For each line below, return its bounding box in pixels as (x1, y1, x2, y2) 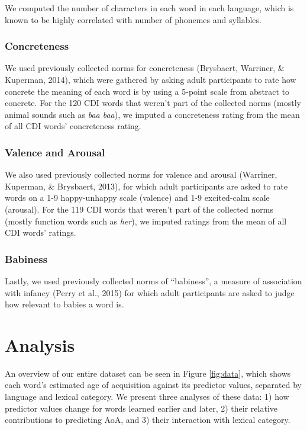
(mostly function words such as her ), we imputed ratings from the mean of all (5, 214, 287, 227)
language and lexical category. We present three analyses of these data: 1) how (5, 390, 289, 403)
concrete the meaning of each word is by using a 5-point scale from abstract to (5, 85, 290, 97)
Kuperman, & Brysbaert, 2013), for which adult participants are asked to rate (5, 179, 288, 192)
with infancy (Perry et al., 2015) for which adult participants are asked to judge (5, 286, 295, 299)
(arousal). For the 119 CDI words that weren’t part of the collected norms (5, 203, 273, 215)
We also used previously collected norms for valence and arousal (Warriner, (5, 168, 277, 181)
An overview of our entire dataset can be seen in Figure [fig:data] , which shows (5, 367, 291, 379)
